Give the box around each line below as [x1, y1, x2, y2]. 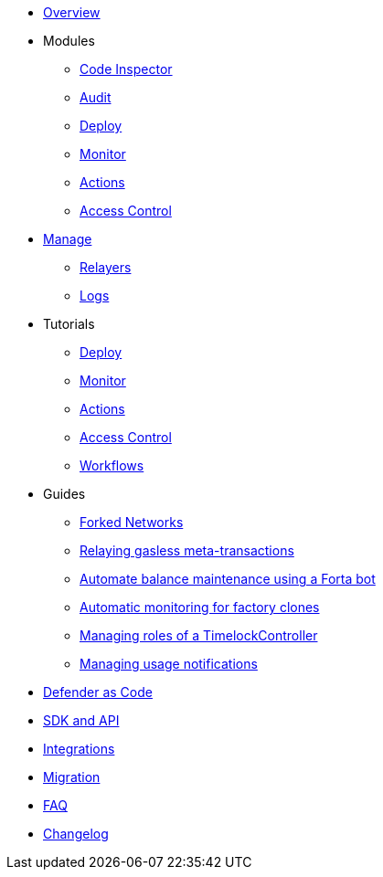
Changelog [43, 826, 109, 841]
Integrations [43, 741, 115, 756]
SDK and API [43, 713, 120, 728]
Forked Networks [80, 514, 184, 530]
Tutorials [43, 316, 95, 332]
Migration [43, 769, 101, 785]
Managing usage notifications [80, 656, 258, 671]
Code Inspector [80, 61, 173, 77]
